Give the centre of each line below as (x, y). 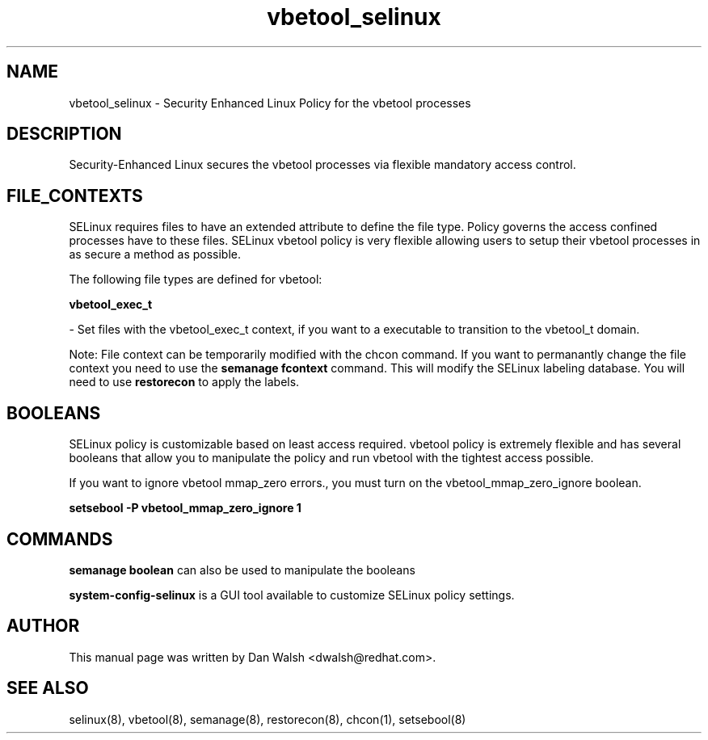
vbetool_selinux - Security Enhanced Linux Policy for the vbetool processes (270, 103)
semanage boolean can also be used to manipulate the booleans (242, 570)
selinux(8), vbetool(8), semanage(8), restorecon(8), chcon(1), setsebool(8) (268, 719)
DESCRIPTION (64, 134)
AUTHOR (43, 626)
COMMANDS (60, 539)
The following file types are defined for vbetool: (196, 280)
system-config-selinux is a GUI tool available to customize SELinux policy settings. (292, 595)
